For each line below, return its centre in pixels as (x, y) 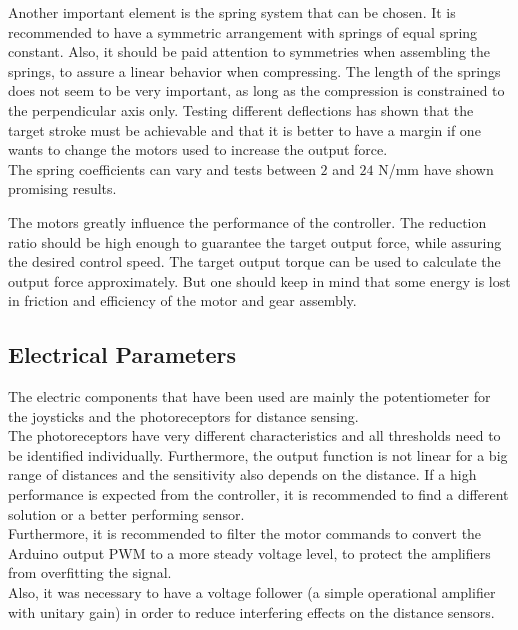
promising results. (62, 188)
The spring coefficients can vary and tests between (162, 168)
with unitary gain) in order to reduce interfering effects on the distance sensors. (251, 611)
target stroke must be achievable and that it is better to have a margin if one (244, 129)
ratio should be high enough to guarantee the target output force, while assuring (255, 241)
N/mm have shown (436, 168)
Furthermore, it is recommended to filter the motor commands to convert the (245, 533)
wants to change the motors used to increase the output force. (198, 149)
